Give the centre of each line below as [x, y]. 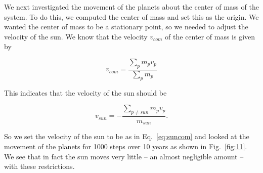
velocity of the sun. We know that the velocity [76, 36]
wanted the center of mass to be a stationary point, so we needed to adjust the [126, 27]
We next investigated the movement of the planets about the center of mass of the [131, 7]
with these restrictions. [39, 166]
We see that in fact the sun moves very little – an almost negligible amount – [124, 156]
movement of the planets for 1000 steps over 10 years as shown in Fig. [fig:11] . [126, 146]
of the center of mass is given [210, 36]
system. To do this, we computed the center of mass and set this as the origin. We [131, 16]
